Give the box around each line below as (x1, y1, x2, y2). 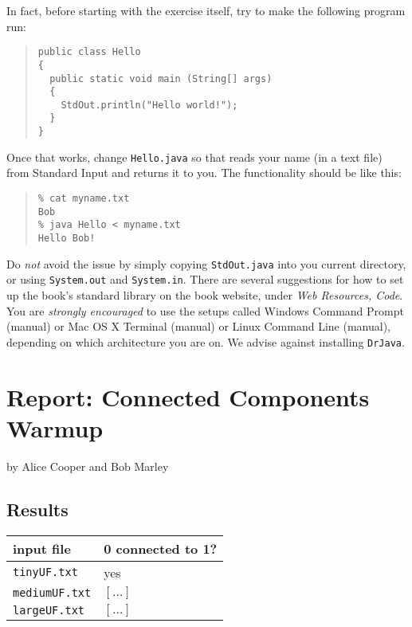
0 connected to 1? (104, 539, 218, 558)
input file (13, 539, 71, 558)
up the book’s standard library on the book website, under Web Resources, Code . (6, 286, 403, 303)
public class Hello (37, 46, 141, 58)
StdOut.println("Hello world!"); (61, 99, 238, 111)
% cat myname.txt (37, 193, 130, 205)
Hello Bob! (37, 233, 96, 244)
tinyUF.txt (13, 566, 78, 579)
